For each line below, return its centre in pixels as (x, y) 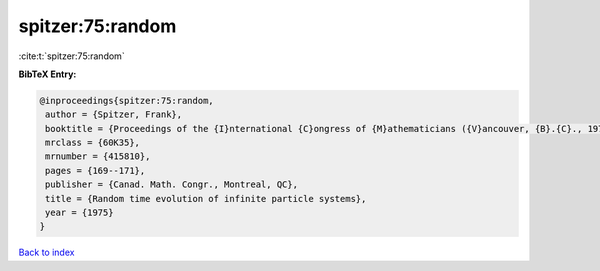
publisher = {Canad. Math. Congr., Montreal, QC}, (172, 184)
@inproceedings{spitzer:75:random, (126, 100)
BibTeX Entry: (47, 74)
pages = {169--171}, (95, 170)
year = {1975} (79, 213)
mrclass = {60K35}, (92, 143)
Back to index (46, 252)
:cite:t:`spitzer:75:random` (71, 56)
